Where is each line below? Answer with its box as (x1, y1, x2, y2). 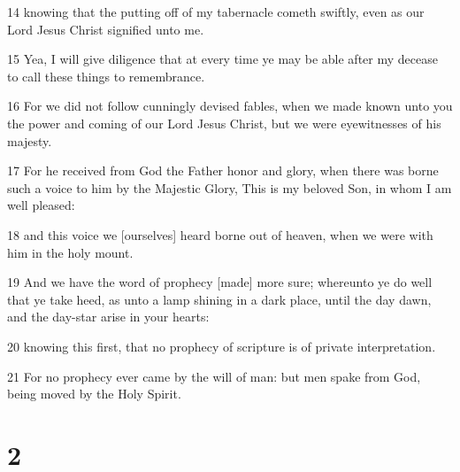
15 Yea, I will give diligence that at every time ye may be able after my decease (7, 50, 438, 68)
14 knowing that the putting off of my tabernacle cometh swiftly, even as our (7, 3, 425, 20)
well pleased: (7, 196, 75, 214)
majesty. (7, 131, 52, 150)
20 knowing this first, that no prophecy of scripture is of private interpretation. (7, 337, 436, 355)
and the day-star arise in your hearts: (7, 307, 210, 326)
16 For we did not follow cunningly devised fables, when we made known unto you (7, 97, 453, 115)
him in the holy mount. (7, 243, 134, 261)
